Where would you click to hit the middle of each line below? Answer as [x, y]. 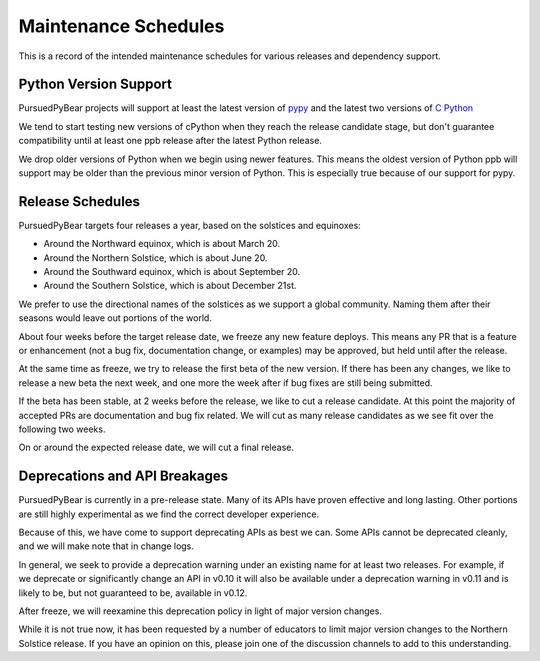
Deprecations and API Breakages [123, 476]
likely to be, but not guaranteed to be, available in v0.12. [133, 592]
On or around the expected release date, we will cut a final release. [156, 447]
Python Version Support [95, 84]
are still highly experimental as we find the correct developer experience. [169, 514]
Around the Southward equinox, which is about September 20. [172, 272]
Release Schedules [79, 201]
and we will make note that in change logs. [106, 546]
